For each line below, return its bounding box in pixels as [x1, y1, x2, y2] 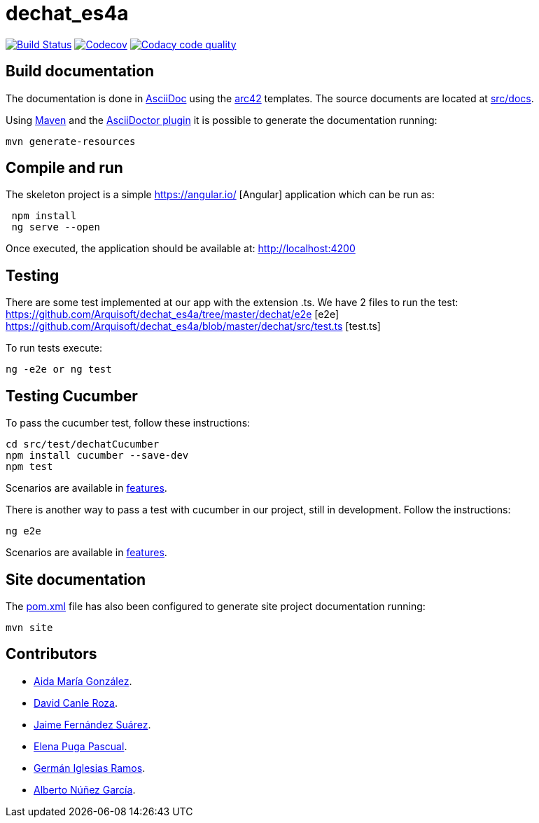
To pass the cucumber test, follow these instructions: [6, 417, 251, 429]
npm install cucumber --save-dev [6, 450, 189, 462]
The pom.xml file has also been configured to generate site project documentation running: [6, 600, 426, 612]
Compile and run [6, 159, 123, 177]
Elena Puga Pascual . [34, 740, 127, 752]
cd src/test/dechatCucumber [6, 438, 160, 450]
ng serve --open [11, 221, 100, 233]
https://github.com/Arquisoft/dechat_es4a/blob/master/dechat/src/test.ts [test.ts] [6, 320, 381, 333]
